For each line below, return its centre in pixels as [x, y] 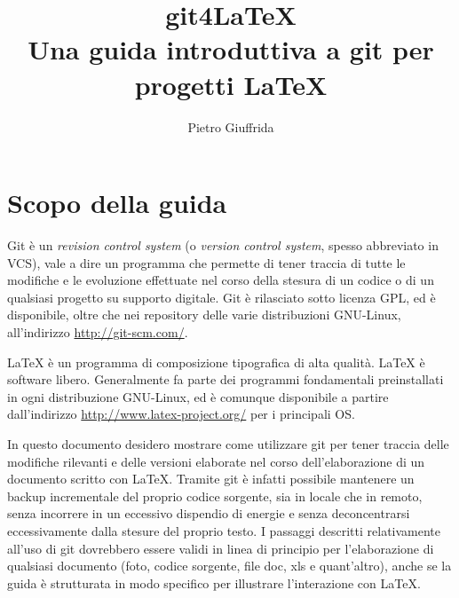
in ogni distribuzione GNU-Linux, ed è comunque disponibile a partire [198, 396]
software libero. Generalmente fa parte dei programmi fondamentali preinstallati [226, 379]
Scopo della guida [117, 203]
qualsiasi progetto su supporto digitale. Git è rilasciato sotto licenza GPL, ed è [222, 297]
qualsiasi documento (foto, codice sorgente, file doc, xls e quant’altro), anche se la [229, 566]
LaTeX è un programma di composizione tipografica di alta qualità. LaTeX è [216, 362]
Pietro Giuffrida [231, 126]
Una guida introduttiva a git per [231, 49]
